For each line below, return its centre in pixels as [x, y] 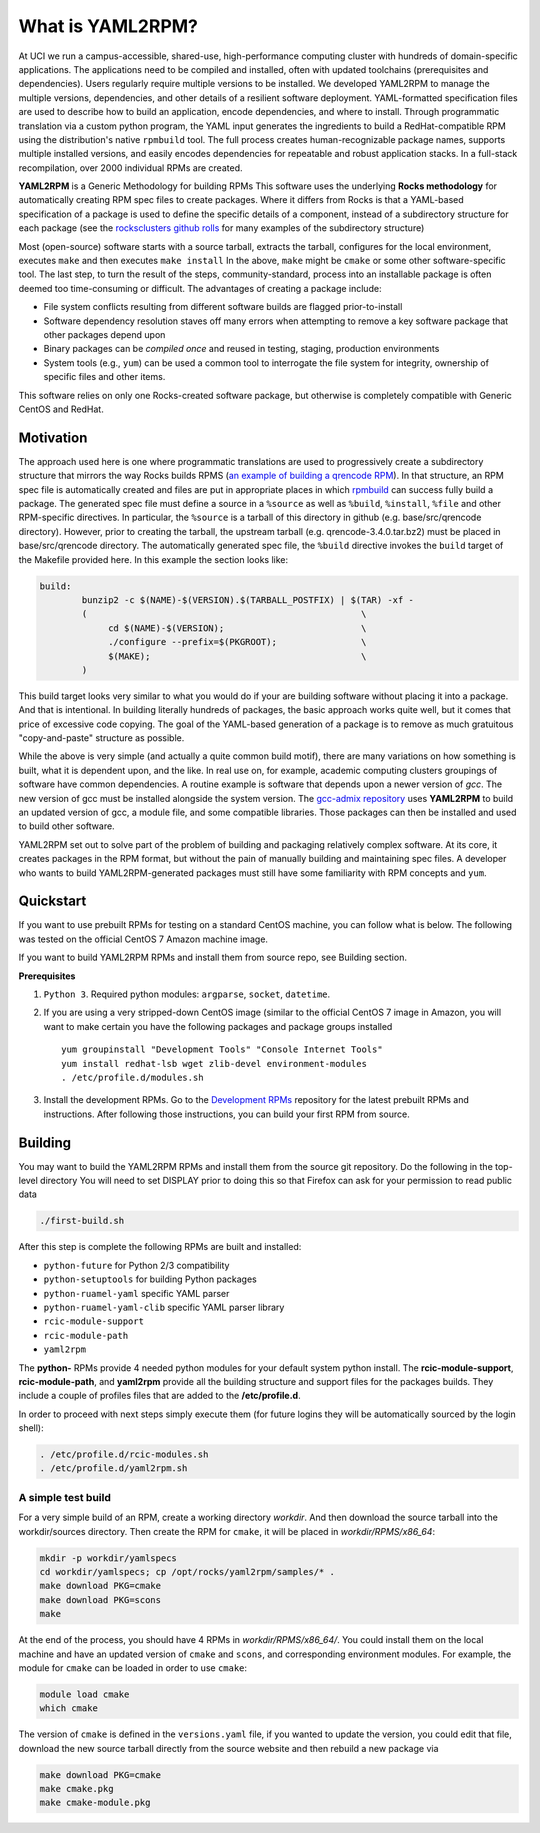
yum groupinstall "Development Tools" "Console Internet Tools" [222, 1049]
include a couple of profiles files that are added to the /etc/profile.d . [159, 1396]
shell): [31, 1428]
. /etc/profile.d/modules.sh [132, 1077]
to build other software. [66, 826]
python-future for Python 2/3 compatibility [136, 1265]
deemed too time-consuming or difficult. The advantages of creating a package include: [200, 288]
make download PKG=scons [100, 1599]
